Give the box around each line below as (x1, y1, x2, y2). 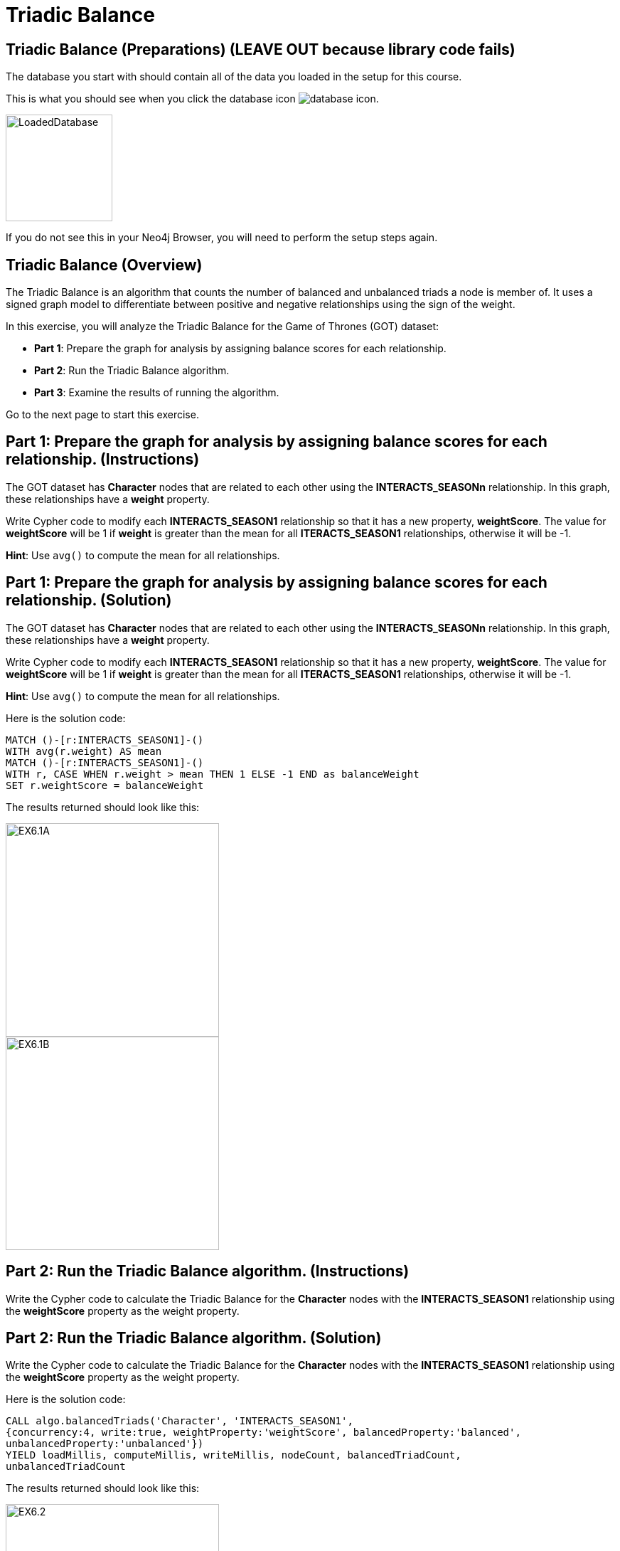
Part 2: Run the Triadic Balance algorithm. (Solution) (6, 1328, 382, 1347)
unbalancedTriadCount (6, 1461, 126, 1473)
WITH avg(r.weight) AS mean (6, 745, 162, 757)
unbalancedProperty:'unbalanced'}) (6, 1438, 204, 1450)
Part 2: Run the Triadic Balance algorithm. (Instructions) (6, 1262, 410, 1281)
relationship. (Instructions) (6, 450, 200, 469)
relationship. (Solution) (6, 591, 172, 610)
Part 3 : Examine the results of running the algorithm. (34, 386, 279, 399)
